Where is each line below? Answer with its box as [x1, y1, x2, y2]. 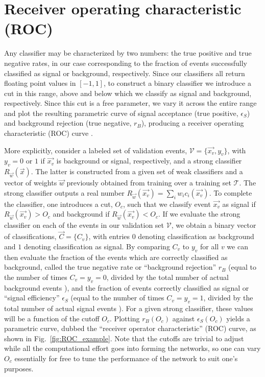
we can [227, 241, 248, 251]
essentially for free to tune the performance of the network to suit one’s [14, 352, 238, 363]
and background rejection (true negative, [4, 117, 132, 128]
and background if [53, 208, 110, 219]
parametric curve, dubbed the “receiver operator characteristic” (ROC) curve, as [4, 323, 256, 334]
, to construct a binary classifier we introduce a [103, 78, 251, 88]
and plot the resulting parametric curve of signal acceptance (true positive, [4, 107, 238, 118]
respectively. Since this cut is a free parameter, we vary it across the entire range [4, 98, 257, 108]
